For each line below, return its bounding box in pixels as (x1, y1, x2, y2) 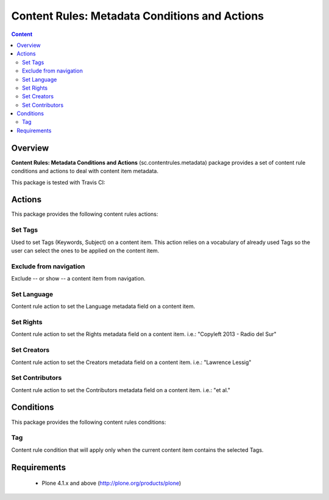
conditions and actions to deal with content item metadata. (11, 168, 158, 175)
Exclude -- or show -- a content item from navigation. (11, 275, 146, 282)
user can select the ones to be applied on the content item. (11, 247, 160, 254)
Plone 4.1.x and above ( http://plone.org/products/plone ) (41, 479, 182, 487)
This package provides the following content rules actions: (11, 210, 158, 218)
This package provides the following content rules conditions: (11, 418, 166, 426)
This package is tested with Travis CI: (11, 179, 106, 186)
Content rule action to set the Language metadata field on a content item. (11, 302, 196, 310)
